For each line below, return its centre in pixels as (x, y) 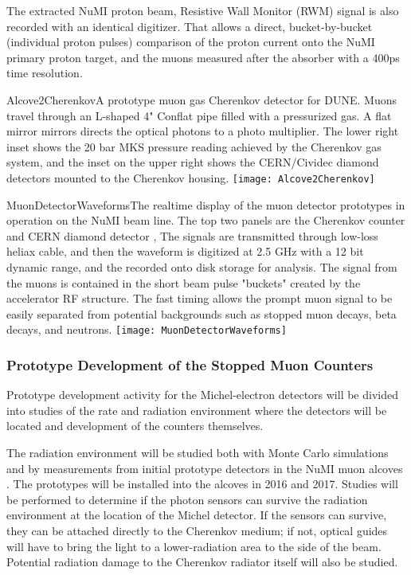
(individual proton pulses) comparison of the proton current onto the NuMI (191, 42)
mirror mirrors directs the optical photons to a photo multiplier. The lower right (203, 131)
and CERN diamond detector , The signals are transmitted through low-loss (192, 235)
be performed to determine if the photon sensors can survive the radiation (187, 499)
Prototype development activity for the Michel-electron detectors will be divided (202, 395)
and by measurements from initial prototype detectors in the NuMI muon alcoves (205, 468)
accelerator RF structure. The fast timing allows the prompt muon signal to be (200, 298)
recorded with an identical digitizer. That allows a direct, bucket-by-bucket (190, 26)
